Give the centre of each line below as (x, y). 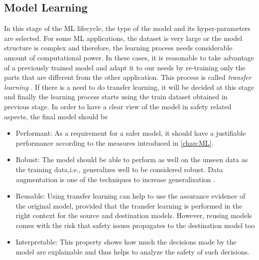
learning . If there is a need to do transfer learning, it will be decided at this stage (129, 87)
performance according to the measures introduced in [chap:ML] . (115, 142)
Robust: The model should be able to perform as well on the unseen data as (132, 159)
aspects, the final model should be (56, 116)
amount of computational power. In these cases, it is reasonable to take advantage (129, 57)
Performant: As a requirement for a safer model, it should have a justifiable (131, 133)
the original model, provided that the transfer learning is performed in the (129, 205)
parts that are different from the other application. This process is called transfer (128, 77)
